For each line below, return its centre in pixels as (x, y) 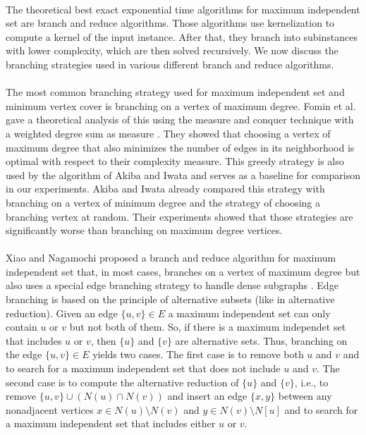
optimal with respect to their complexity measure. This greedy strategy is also (175, 161)
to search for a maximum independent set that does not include (143, 368)
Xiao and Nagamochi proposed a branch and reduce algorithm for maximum (171, 258)
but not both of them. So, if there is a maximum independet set (208, 327)
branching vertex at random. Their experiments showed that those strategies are (179, 216)
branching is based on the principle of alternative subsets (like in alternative (170, 299)
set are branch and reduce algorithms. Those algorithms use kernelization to (170, 23)
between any (305, 396)
